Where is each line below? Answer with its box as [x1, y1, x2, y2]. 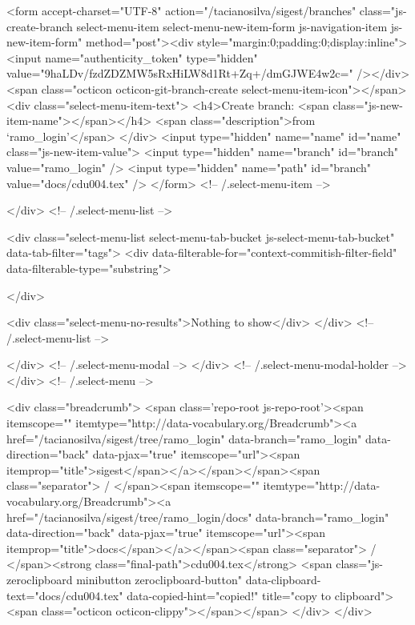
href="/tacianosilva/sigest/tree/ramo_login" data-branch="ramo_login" [6, 430, 362, 447]
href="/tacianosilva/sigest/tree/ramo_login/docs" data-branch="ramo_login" [6, 508, 389, 525]
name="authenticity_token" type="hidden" [45, 49, 258, 66]
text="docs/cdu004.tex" [6, 587, 123, 603]
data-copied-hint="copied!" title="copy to [127, 587, 332, 603]
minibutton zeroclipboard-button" [76, 571, 243, 587]
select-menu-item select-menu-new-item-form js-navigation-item [76, 18, 388, 34]
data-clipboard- [245, 571, 321, 587]
